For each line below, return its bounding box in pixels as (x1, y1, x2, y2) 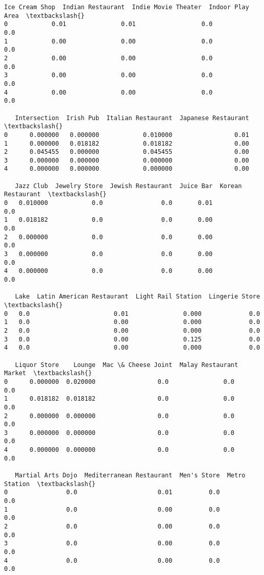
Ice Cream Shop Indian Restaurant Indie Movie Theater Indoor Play (4, 4, 249, 11)
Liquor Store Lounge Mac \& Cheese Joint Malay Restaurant (15, 361, 238, 369)
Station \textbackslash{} (4, 480, 95, 488)
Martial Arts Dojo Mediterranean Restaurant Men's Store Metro (15, 472, 246, 479)
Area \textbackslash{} (4, 12, 85, 19)
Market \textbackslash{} (4, 370, 92, 377)
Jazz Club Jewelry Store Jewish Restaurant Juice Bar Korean (15, 182, 242, 190)
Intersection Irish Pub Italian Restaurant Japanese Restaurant (15, 114, 249, 122)
